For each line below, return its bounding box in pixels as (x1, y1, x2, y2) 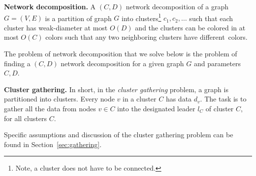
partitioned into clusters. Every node (4, 94, 115, 104)
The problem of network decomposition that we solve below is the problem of (4, 49, 237, 59)
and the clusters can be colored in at (135, 22, 246, 32)
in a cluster (123, 94, 157, 104)
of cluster (205, 103, 234, 113)
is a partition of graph (45, 13, 112, 23)
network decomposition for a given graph (61, 58, 184, 68)
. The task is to (200, 94, 247, 104)
